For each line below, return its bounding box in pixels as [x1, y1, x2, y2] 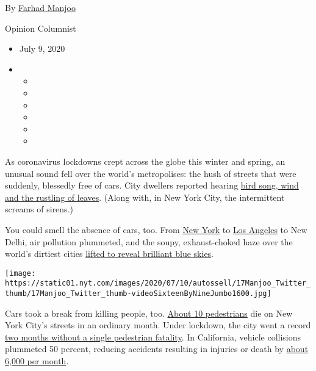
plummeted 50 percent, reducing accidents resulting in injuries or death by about [5, 342, 309, 355]
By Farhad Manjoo [5, 1, 76, 13]
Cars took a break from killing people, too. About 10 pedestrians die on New [5, 306, 293, 319]
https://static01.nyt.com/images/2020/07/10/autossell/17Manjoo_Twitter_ [5, 279, 311, 288]
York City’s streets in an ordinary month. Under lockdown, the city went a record [5, 319, 311, 331]
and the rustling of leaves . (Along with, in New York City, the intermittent [5, 190, 285, 203]
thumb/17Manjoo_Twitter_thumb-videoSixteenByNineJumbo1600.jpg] [5, 289, 271, 298]
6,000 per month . [5, 355, 69, 367]
